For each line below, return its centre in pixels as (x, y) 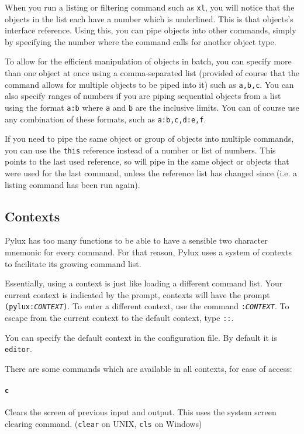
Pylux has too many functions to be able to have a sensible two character (136, 240)
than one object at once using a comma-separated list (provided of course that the (152, 73)
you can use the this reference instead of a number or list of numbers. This (140, 150)
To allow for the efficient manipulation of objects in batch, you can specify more (148, 61)
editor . (18, 349)
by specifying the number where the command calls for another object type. (141, 41)
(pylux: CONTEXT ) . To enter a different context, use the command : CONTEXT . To (147, 306)
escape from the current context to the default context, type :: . (119, 318)
